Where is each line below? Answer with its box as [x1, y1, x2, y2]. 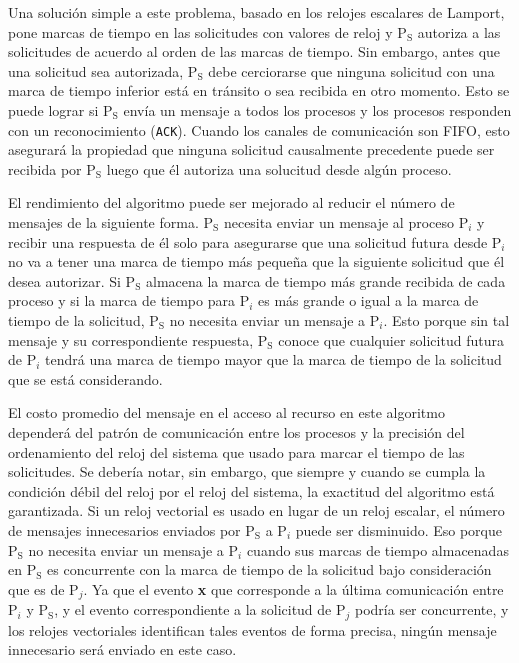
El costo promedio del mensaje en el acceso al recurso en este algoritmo [8, 402, 445, 423]
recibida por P [8, 158, 96, 179]
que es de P [8, 578, 79, 599]
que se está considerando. [8, 368, 163, 389]
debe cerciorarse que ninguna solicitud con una [208, 60, 495, 81]
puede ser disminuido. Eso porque [295, 519, 502, 540]
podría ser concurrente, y [354, 599, 509, 620]
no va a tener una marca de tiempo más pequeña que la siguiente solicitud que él [8, 251, 505, 272]
